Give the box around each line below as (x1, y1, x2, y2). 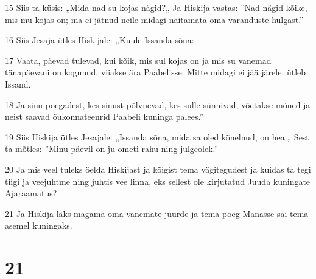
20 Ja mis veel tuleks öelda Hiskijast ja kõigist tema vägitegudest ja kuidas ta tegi (5, 162, 311, 175)
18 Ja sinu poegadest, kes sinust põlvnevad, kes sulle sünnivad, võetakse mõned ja (5, 98, 311, 111)
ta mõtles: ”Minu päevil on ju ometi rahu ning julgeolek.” (5, 142, 219, 155)
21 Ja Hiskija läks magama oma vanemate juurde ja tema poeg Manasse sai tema (5, 207, 309, 219)
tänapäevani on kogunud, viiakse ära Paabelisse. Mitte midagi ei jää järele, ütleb (5, 66, 306, 78)
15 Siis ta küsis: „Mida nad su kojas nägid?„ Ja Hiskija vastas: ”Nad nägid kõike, (5, 1, 307, 13)
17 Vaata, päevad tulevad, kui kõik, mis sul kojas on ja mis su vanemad (5, 53, 272, 66)
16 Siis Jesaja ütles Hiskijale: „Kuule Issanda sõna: (5, 33, 194, 46)
